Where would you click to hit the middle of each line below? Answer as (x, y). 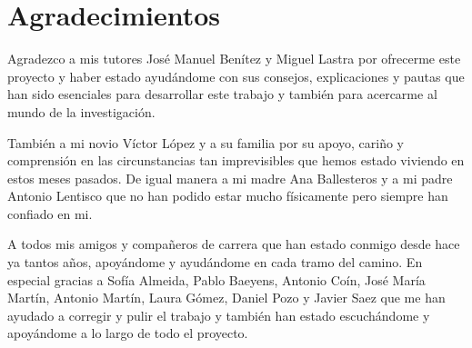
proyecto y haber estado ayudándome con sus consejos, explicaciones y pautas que (236, 76)
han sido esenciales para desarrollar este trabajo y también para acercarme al (222, 94)
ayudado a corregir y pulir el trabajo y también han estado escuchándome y (219, 315)
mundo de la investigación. (81, 111)
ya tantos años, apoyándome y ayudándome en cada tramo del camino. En (215, 262)
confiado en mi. (50, 213)
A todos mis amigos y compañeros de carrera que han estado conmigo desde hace (234, 244)
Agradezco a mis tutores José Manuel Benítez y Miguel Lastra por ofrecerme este (234, 59)
